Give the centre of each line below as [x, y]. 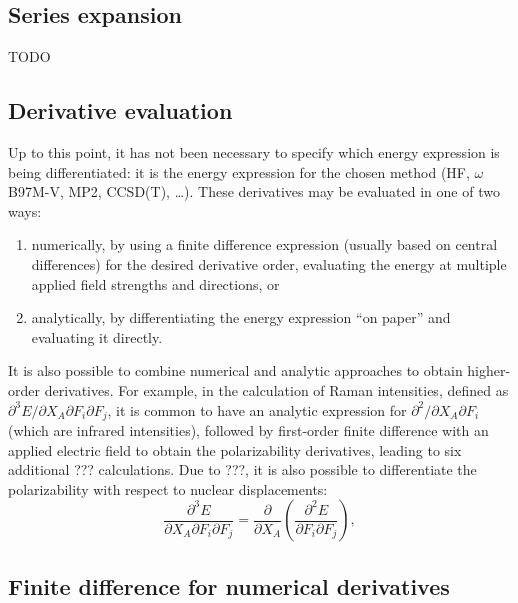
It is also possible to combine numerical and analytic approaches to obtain [235, 370]
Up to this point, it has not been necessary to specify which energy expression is [254, 152]
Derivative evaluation [120, 110]
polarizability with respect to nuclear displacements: [168, 488]
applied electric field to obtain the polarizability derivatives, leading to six [235, 449]
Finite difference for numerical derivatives [229, 585]
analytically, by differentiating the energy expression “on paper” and [241, 317]
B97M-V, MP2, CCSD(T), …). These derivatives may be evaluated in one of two [254, 191]
